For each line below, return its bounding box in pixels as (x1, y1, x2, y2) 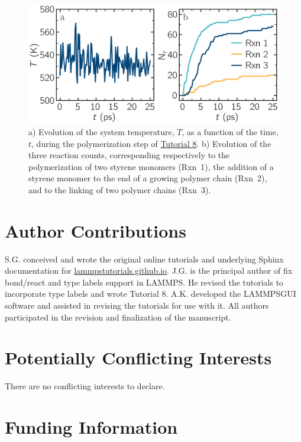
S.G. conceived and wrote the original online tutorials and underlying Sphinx (5, 252, 284, 265)
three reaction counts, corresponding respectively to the (28, 149, 230, 161)
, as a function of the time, (182, 126, 279, 137)
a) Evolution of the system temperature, (28, 126, 174, 137)
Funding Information (5, 415, 178, 439)
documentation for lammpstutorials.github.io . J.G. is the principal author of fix (5, 264, 293, 277)
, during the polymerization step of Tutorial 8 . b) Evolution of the (31, 137, 271, 149)
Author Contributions (5, 218, 186, 242)
